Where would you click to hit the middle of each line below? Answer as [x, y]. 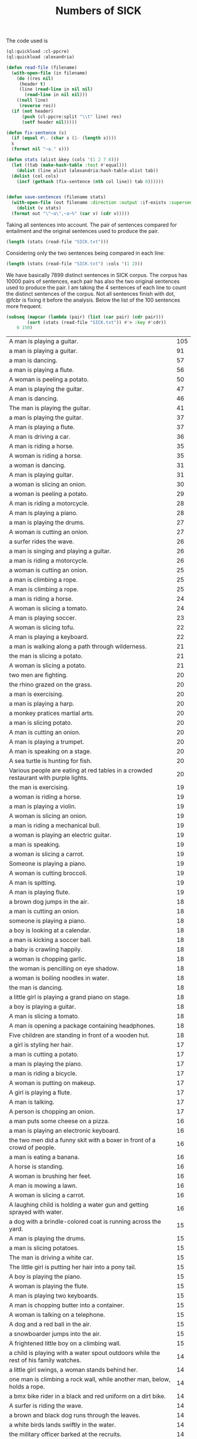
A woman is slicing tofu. [42, 627]
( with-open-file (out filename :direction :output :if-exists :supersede [103, 203]
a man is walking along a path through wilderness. [78, 647]
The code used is [27, 41]
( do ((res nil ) [35, 78]
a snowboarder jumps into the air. [55, 1334]
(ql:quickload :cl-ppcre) [38, 52]
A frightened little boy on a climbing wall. [65, 1343]
